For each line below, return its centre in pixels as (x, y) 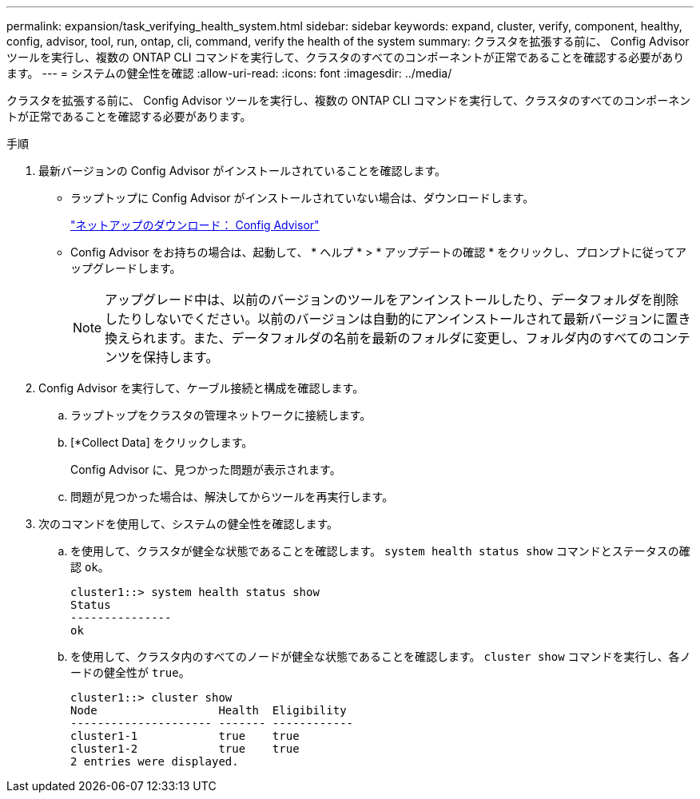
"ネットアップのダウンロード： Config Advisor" (195, 225)
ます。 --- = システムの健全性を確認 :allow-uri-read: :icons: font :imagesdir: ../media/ (229, 73)
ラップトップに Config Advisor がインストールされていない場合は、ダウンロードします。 (302, 198)
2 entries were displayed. (155, 761)
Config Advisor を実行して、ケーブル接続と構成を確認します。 (201, 388)
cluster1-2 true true (185, 749)
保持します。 (181, 357)
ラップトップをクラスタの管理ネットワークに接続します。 (221, 415)
